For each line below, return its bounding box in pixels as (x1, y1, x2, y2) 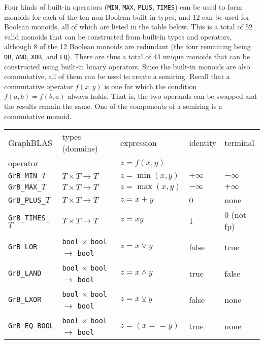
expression (120, 136, 157, 148)
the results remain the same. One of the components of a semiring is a (4, 101, 222, 111)
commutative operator (4, 81, 73, 91)
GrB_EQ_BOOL (8, 322, 54, 330)
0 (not (224, 209, 246, 221)
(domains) (62, 142, 98, 155)
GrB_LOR (8, 243, 38, 251)
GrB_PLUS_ (8, 196, 46, 204)
